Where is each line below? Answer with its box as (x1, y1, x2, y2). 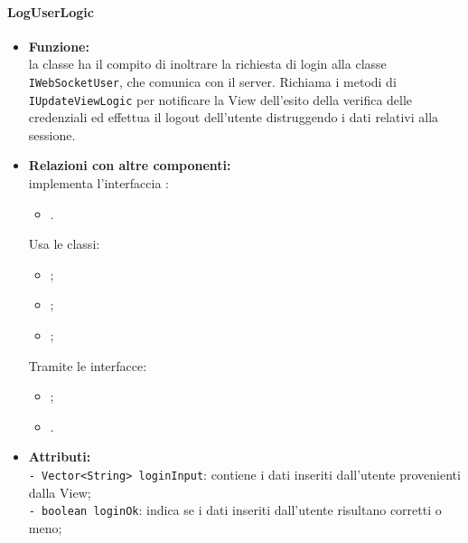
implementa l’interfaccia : (28, 174, 170, 193)
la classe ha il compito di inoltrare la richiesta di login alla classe (28, 54, 387, 73)
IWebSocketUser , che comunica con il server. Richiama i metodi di (28, 71, 397, 90)
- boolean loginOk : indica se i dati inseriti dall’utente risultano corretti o (28, 500, 442, 519)
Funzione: (28, 36, 89, 55)
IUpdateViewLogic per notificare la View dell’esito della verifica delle (28, 90, 413, 109)
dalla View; (28, 482, 91, 501)
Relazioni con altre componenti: (28, 156, 231, 175)
